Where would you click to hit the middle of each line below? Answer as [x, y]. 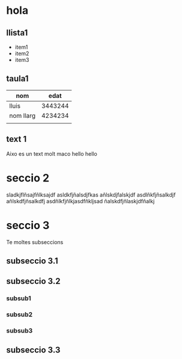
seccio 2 [28, 178]
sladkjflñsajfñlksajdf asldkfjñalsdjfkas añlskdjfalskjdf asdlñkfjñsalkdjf [91, 195]
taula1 [17, 79]
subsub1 [19, 298]
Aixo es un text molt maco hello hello [52, 153]
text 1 [17, 139]
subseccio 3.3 [33, 350]
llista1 [17, 33]
